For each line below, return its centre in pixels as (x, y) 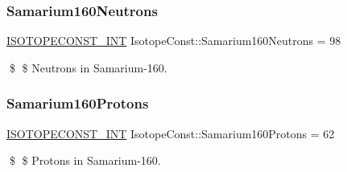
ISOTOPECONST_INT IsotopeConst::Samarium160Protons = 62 (171, 133)
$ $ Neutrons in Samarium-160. (88, 67)
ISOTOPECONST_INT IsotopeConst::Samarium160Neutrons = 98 (174, 41)
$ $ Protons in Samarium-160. (85, 160)
